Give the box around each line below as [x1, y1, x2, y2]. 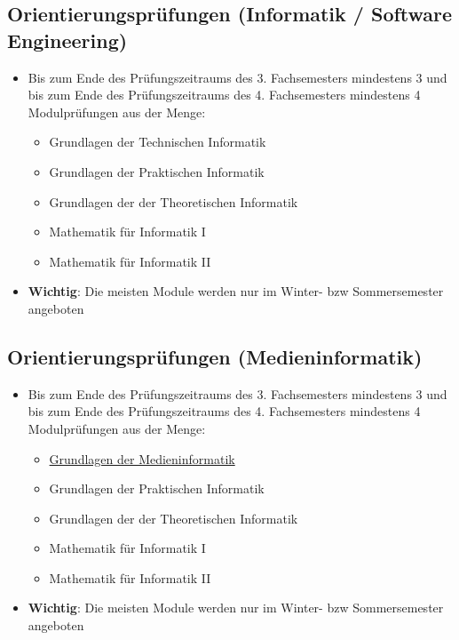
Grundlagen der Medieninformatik [49, 449, 235, 468]
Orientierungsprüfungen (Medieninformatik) [7, 342, 423, 370]
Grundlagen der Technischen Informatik [49, 132, 266, 151]
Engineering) [7, 26, 128, 53]
